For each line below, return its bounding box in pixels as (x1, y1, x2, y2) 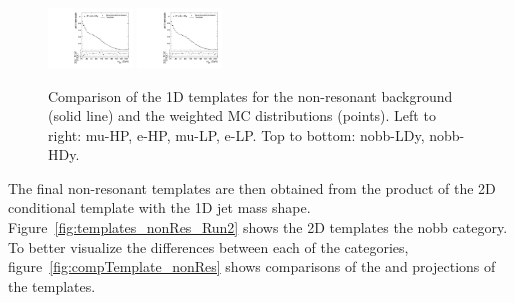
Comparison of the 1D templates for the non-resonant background (48, 85, 453, 106)
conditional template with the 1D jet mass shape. (8, 197, 311, 218)
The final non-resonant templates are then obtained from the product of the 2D (8, 177, 496, 198)
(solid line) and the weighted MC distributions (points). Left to (48, 105, 436, 126)
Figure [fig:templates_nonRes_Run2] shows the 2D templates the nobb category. (8, 217, 508, 238)
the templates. (8, 275, 96, 296)
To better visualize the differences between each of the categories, (8, 236, 409, 257)
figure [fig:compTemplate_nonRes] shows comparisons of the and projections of (8, 256, 496, 277)
